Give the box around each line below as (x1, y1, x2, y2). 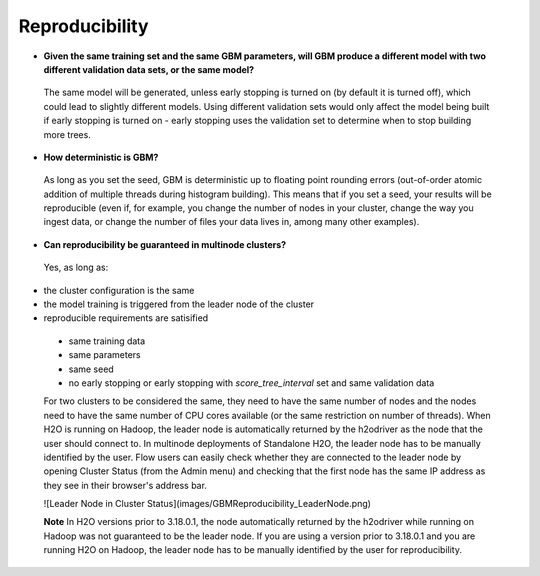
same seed (68, 363, 114, 375)
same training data (68, 335, 146, 347)
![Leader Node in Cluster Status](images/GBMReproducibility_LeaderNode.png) (43, 498, 372, 510)
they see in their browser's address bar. (43, 479, 207, 491)
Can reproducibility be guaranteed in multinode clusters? (43, 238, 287, 250)
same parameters (68, 349, 142, 361)
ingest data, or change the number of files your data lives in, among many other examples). (43, 216, 420, 228)
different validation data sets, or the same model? (43, 63, 255, 75)
